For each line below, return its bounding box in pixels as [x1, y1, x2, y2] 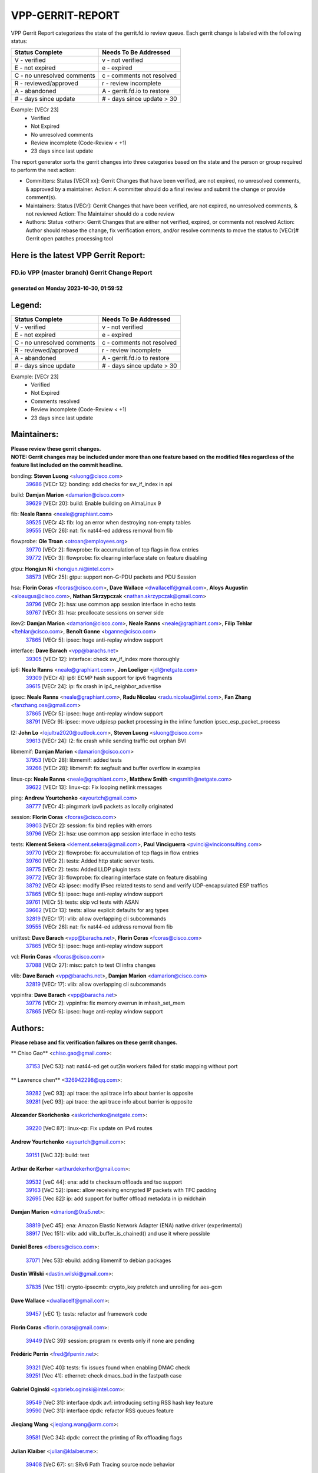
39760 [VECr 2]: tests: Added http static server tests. [25, 857, 155, 864]
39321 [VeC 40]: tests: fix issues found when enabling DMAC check [25, 1364, 191, 1371]
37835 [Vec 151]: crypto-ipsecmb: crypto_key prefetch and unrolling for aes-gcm [25, 1283, 223, 1290]
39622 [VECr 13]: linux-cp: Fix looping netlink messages [25, 784, 162, 791]
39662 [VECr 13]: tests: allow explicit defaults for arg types [25, 907, 169, 914]
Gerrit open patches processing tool [25, 235, 114, 242]
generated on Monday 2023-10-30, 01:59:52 [11, 285, 123, 292]
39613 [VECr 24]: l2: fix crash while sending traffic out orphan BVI [25, 737, 186, 745]
